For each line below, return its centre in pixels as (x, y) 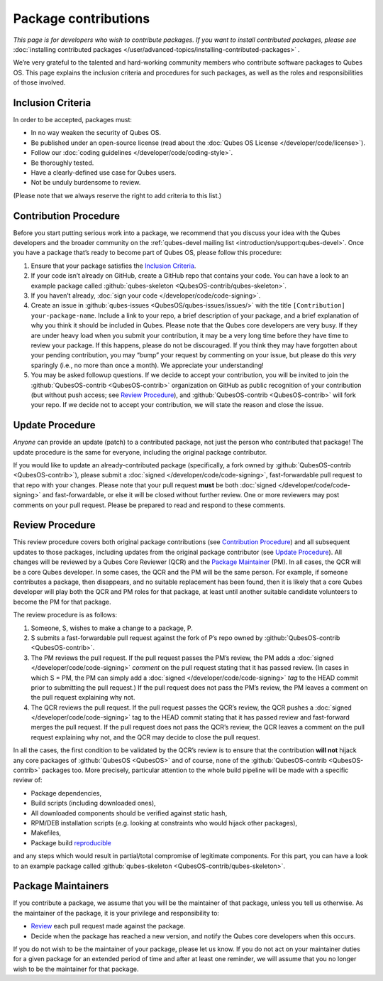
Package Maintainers (61, 886)
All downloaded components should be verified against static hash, (129, 813)
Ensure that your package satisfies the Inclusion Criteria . (113, 266)
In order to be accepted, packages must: (73, 120)
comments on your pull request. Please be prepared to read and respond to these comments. (149, 505)
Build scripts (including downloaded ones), (93, 803)
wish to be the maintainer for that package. (76, 969)
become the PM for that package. (62, 602)
